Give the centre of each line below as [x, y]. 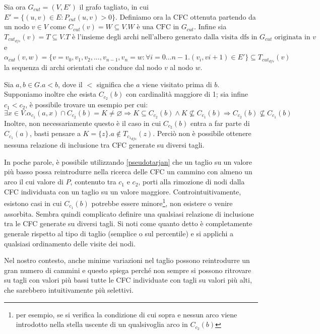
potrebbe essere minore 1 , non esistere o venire [162, 202]
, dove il [70, 84]
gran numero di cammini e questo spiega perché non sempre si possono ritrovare [128, 270]
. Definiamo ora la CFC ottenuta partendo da [185, 16]
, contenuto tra [93, 182]
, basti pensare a [55, 133]
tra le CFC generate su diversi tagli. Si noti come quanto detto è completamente [128, 223]
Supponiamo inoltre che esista [50, 94]
